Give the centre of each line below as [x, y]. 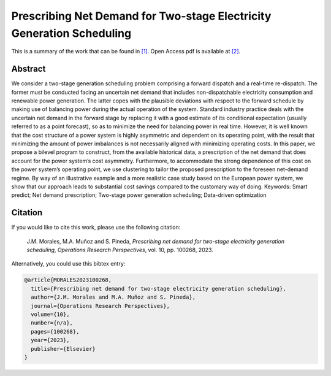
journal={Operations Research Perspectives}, [100, 306]
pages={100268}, [55, 332]
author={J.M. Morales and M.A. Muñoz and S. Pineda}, [113, 297]
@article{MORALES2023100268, [68, 280]
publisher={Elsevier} [63, 349]
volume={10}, [50, 314]
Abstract [29, 69]
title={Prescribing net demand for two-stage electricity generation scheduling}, [158, 289]
